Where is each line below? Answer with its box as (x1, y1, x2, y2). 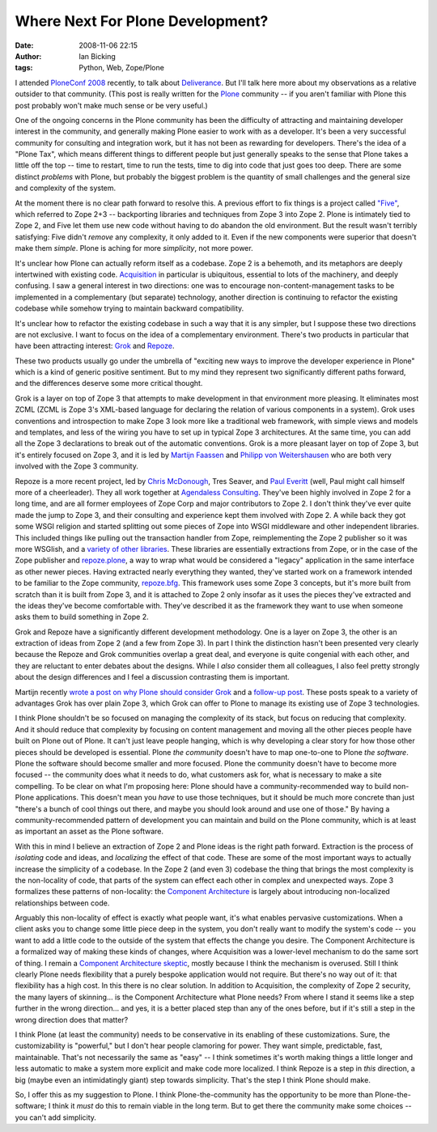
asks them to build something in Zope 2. (15, 612, 149, 622)
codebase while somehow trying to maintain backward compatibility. (15, 303, 244, 313)
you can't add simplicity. (15, 1113, 97, 1122)
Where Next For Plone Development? (15, 12, 269, 30)
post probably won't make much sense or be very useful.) (15, 100, 208, 110)
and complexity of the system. (15, 183, 117, 193)
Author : (15, 51, 42, 61)
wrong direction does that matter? (15, 1015, 129, 1024)
